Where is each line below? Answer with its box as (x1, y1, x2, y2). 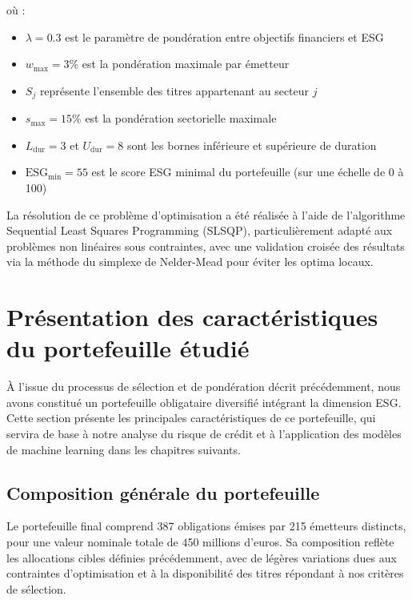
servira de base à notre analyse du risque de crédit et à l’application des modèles (6, 425, 402, 442)
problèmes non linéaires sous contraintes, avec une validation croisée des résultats (6, 237, 405, 254)
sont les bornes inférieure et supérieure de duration (126, 136, 377, 153)
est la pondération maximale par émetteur (82, 55, 290, 72)
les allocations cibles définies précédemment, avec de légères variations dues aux (6, 549, 397, 566)
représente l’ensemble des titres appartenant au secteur (39, 82, 310, 99)
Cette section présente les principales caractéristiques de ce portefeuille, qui (6, 409, 376, 426)
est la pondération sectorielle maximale (85, 110, 277, 127)
